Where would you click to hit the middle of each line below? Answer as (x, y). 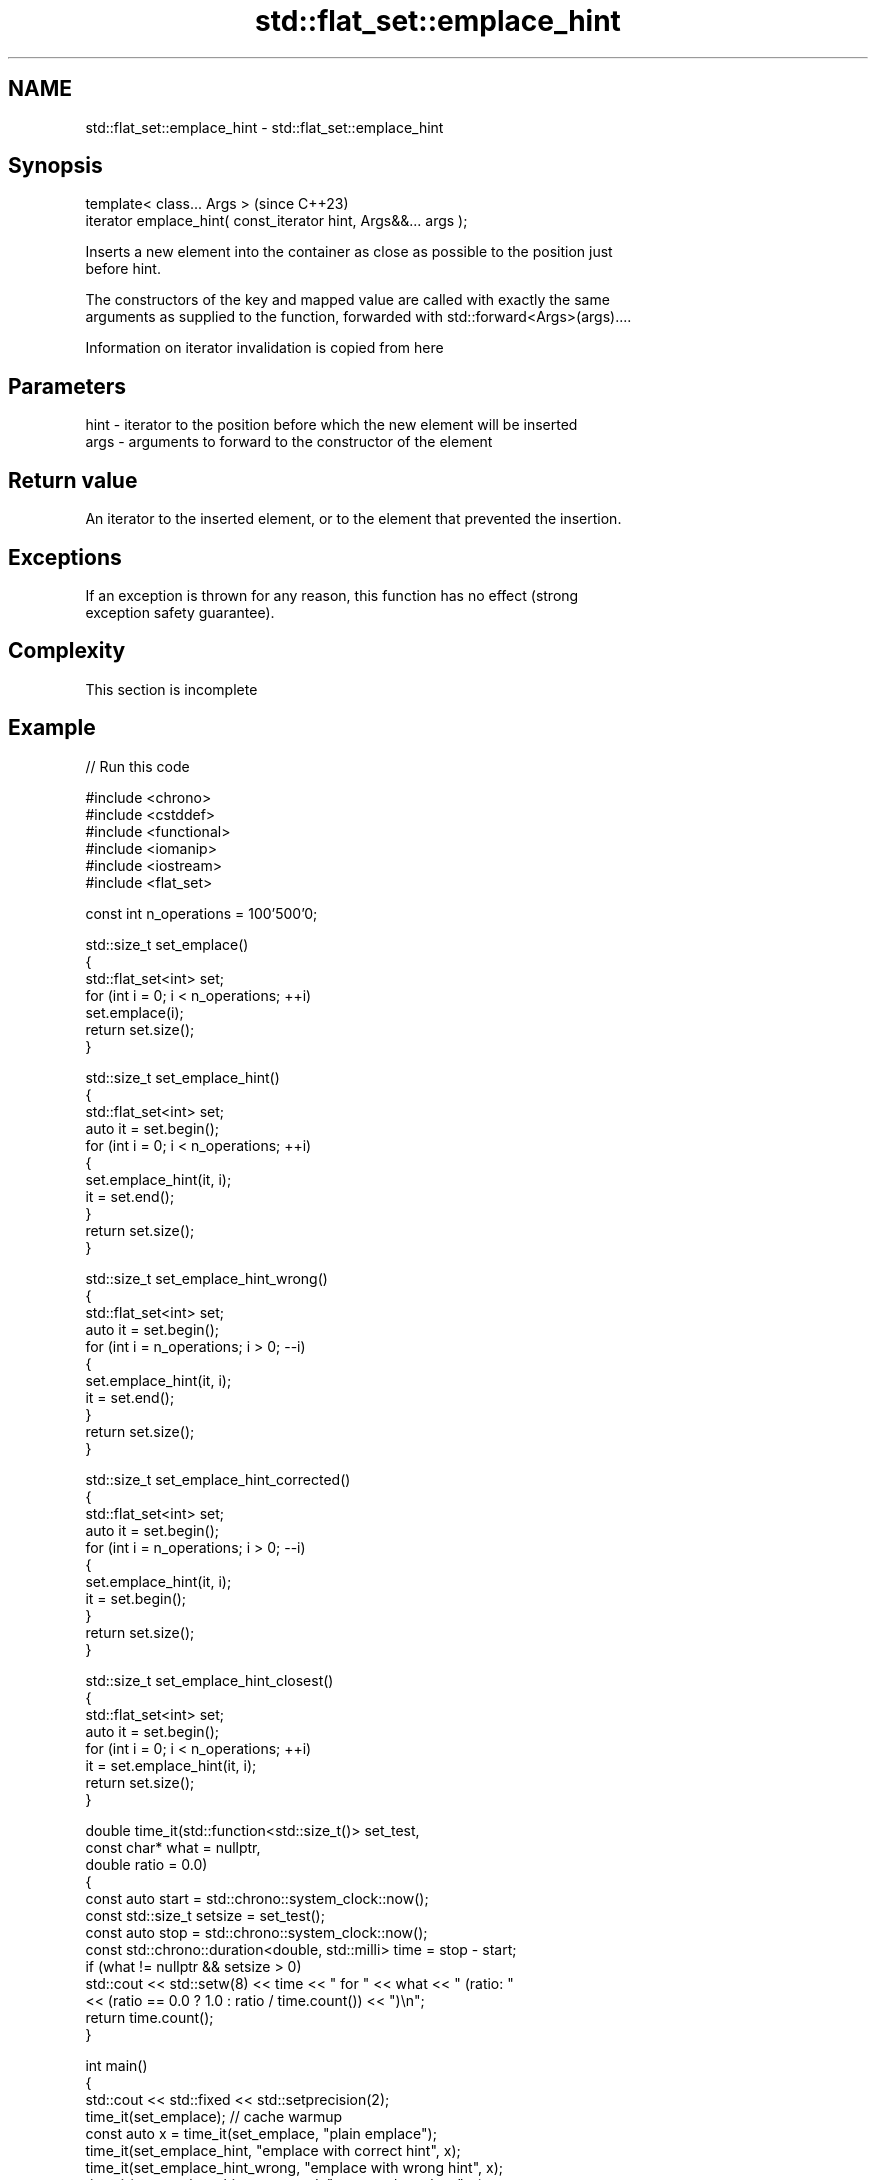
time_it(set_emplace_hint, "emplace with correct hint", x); (273, 2150)
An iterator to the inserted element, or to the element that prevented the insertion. (353, 519)
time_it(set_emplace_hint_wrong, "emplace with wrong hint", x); (294, 2167)
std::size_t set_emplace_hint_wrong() (206, 1278)
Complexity (67, 651)
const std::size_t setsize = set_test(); (205, 1915)
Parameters (67, 386)
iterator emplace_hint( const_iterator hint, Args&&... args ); (276, 221)
